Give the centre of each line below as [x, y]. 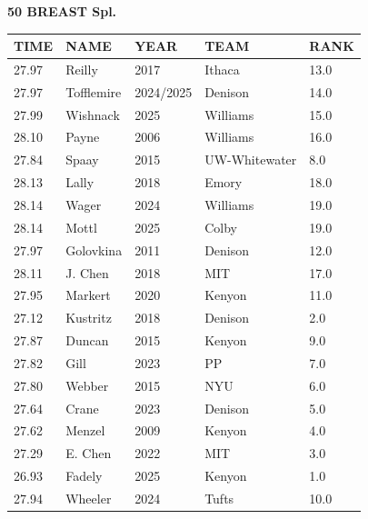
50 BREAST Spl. [62, 11]
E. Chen [89, 453]
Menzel [85, 430]
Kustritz [89, 318]
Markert [88, 295]
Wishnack [93, 114]
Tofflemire [94, 91]
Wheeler [89, 498]
